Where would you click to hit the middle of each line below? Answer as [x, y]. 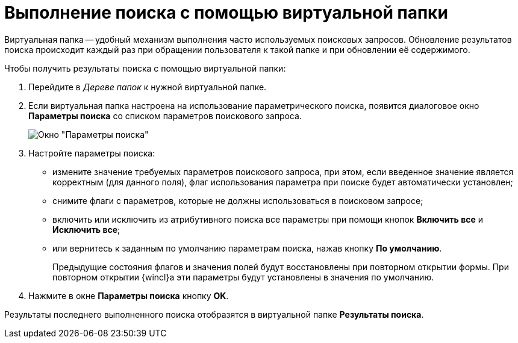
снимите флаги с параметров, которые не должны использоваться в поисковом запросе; [238, 200]
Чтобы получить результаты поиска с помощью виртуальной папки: [145, 68]
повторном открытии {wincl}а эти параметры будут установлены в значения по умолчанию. [243, 277]
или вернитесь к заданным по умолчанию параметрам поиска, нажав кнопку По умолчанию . [247, 248]
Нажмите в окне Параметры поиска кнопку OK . [129, 295]
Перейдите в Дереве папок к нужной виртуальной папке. [148, 87]
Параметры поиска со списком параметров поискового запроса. [165, 116]
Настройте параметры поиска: [92, 153]
